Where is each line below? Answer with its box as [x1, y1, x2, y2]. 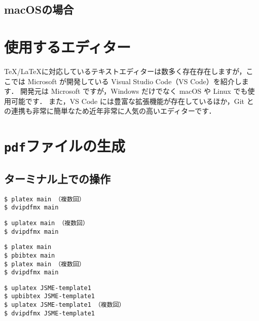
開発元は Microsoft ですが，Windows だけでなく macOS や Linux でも [20, 86, 248, 96]
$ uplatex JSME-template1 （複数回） [4, 301, 125, 309]
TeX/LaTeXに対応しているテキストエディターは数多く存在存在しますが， [4, 65, 246, 76]
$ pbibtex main [4, 252, 55, 259]
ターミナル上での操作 [4, 170, 110, 186]
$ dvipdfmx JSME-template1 [4, 309, 95, 317]
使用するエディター [4, 36, 131, 57]
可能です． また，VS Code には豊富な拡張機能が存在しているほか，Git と [11, 95, 254, 106]
